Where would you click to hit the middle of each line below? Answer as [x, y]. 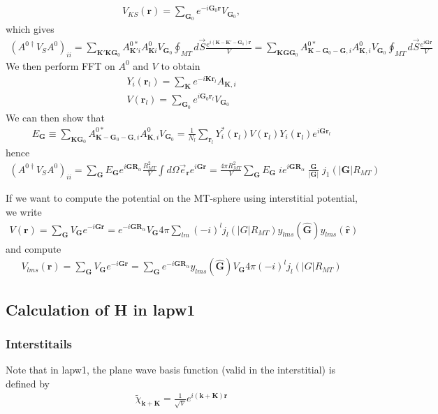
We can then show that [56, 117]
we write [24, 211]
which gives [30, 29]
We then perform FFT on [60, 65]
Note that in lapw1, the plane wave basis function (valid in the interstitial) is [171, 370]
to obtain [181, 65]
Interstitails [39, 343]
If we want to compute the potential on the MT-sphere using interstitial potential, [182, 198]
